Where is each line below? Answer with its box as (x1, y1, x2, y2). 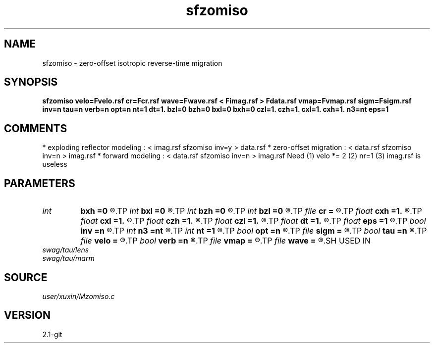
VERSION (4, 309, 51, 322)
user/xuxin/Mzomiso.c (42, 292, 115, 300)
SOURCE (4, 271, 48, 284)
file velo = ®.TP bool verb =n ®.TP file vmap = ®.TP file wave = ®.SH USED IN (80, 236, 371, 246)
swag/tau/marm (42, 254, 95, 263)
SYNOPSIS (4, 76, 58, 89)
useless (42, 160, 67, 169)
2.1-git (42, 330, 62, 339)
